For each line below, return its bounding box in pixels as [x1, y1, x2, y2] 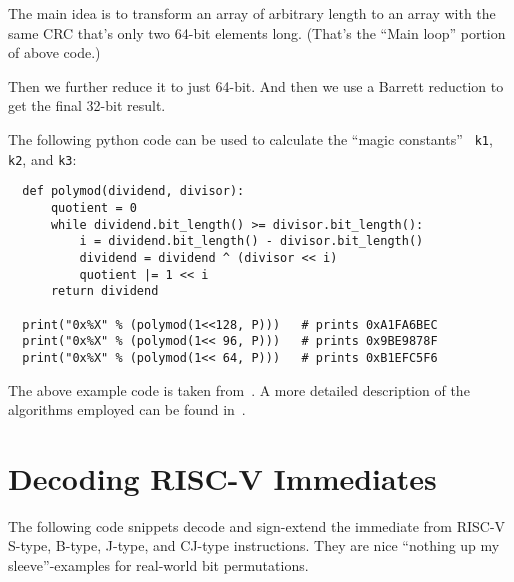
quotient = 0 [50, 200, 137, 215]
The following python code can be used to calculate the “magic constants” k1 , [8, 128, 493, 149]
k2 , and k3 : [8, 148, 77, 169]
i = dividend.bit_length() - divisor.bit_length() [79, 234, 424, 249]
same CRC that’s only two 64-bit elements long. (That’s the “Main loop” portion [8, 22, 506, 43]
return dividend [50, 284, 159, 299]
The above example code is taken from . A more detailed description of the [8, 379, 470, 400]
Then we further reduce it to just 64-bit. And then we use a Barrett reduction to [8, 75, 504, 96]
